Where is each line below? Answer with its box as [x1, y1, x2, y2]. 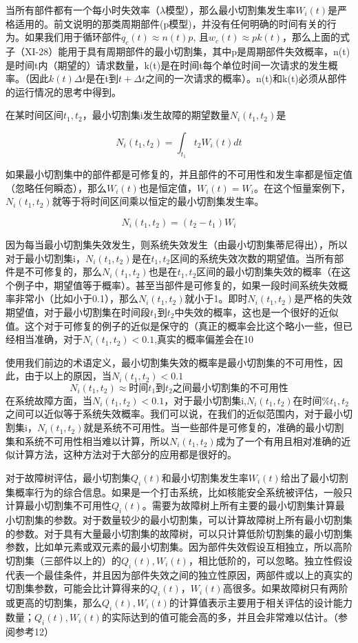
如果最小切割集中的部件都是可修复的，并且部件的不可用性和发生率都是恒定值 [6, 167, 352, 181]
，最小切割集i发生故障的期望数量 [82, 108, 230, 122]
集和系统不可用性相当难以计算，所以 [6, 433, 169, 448]
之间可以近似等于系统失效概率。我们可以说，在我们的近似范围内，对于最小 [6, 406, 343, 421]
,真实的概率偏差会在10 [154, 332, 254, 346]
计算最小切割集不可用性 [6, 498, 112, 513]
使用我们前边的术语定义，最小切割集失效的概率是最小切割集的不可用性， [6, 355, 333, 369]
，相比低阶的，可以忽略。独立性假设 [188, 553, 352, 567]
